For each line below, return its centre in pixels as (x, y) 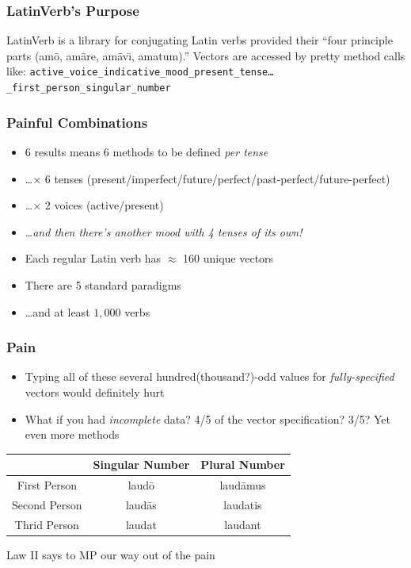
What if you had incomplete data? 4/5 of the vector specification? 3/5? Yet (207, 418)
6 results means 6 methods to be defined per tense (147, 151)
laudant (243, 524)
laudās (141, 504)
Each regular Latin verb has (93, 258)
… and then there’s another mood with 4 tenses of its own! (164, 231)
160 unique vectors (228, 258)
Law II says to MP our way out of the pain (111, 554)
